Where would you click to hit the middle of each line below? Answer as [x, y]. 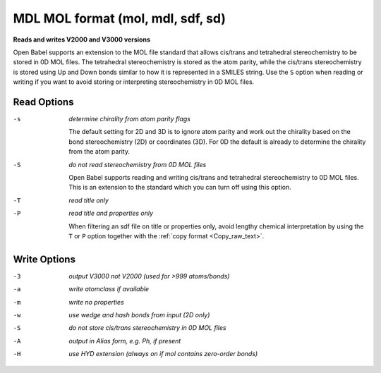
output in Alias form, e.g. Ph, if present [125, 341]
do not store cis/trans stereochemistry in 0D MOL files [147, 328]
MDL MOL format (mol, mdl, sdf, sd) [119, 18]
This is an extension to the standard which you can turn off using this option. [180, 188]
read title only [89, 200]
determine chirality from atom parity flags [129, 119]
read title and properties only [111, 213]
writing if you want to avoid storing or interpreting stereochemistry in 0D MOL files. [134, 82]
